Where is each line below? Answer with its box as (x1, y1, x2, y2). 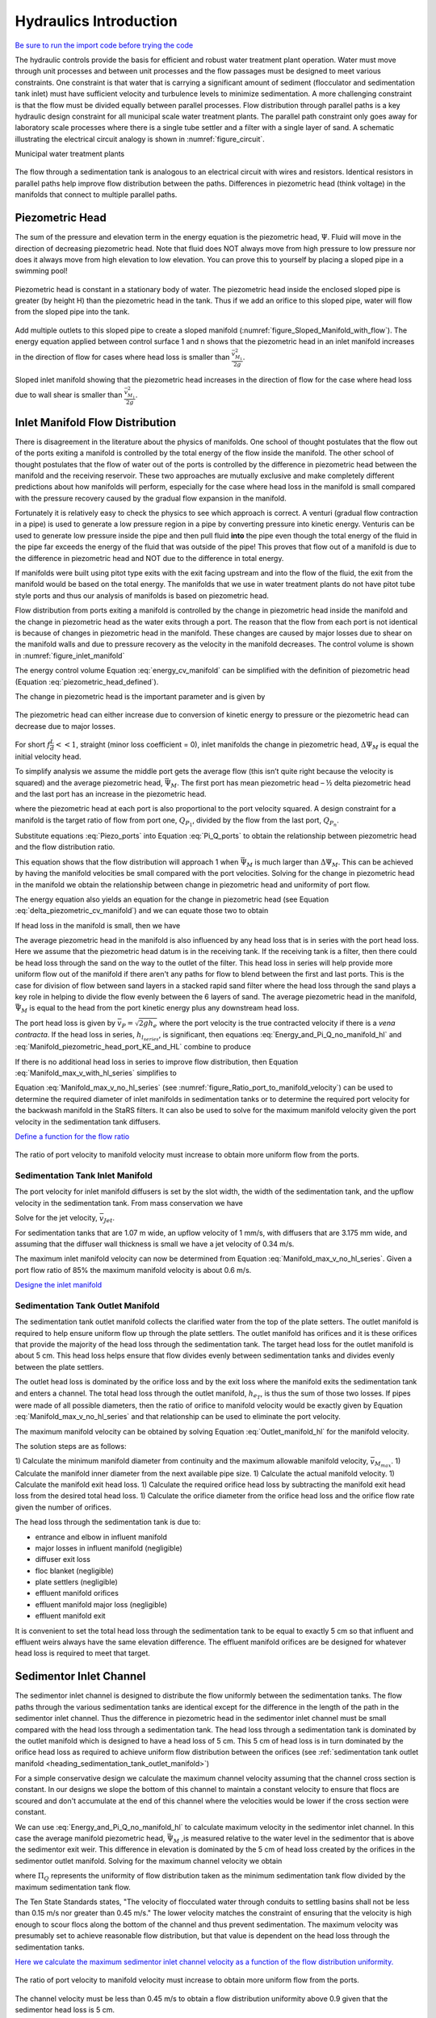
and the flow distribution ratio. (15, 842, 115, 852)
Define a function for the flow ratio (15, 1131, 130, 1141)
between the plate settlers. (15, 1362, 104, 1371)
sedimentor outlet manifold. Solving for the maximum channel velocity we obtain (15, 1856, 283, 1865)
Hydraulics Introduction (15, 12, 178, 30)
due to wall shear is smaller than (15, 390, 123, 400)
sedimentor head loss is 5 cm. (15, 2005, 115, 2015)
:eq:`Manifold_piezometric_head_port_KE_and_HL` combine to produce (15, 1042, 252, 1052)
